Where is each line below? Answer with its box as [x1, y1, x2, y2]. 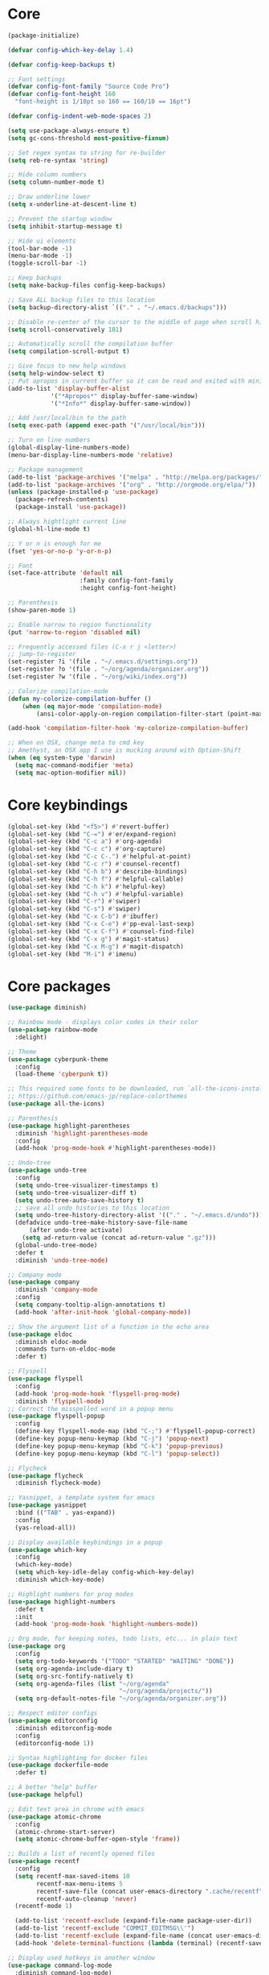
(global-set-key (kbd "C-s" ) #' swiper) [7, 905, 141, 913]
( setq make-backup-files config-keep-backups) [7, 281, 166, 290]
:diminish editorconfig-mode [14, 1724, 112, 1732]
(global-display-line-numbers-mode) [7, 444, 130, 452]
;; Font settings [7, 75, 66, 83]
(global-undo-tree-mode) [14, 1241, 98, 1249]
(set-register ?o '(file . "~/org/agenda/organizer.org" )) [7, 666, 210, 674]
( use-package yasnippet [7, 1501, 88, 1509]
